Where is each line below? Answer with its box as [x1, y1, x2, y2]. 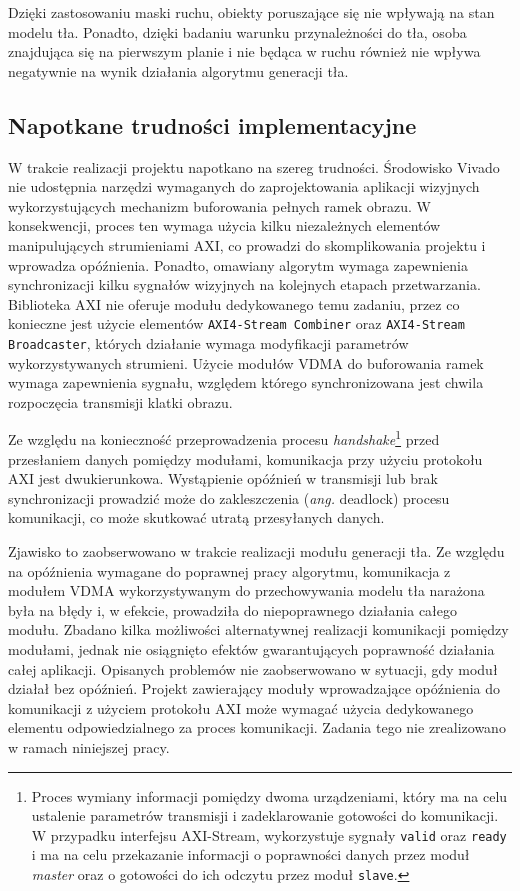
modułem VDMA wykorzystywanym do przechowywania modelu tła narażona [8, 580, 485, 601]
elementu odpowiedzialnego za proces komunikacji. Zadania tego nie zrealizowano [8, 717, 506, 738]
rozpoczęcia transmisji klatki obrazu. [8, 391, 233, 412]
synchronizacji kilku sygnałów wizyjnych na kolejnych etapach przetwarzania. [8, 274, 481, 295]
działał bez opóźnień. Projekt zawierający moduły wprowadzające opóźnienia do [8, 678, 500, 699]
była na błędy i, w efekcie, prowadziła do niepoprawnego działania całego [8, 599, 458, 620]
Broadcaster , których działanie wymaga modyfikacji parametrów [8, 332, 409, 353]
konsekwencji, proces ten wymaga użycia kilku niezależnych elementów [8, 215, 441, 236]
